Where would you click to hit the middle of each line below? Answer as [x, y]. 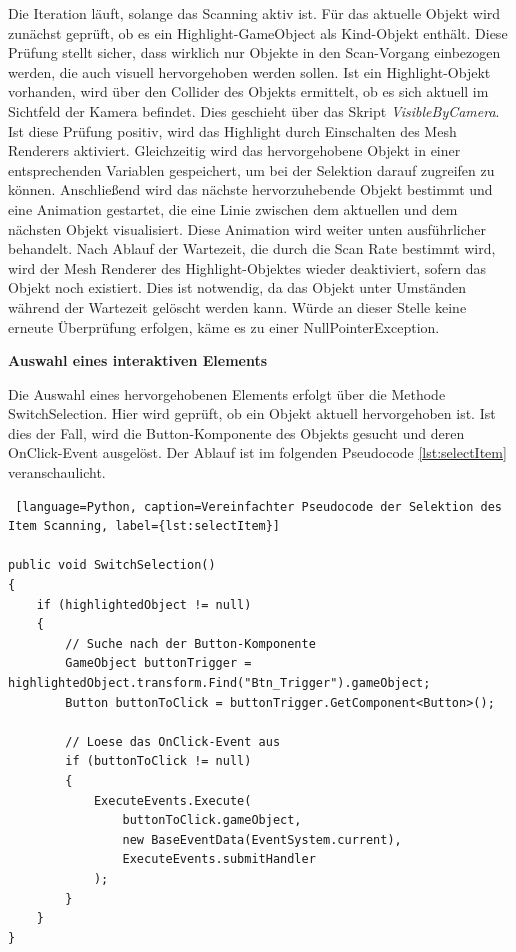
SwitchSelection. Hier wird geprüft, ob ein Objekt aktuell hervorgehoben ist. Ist [252, 413]
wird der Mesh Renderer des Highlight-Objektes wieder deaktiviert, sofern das [247, 267]
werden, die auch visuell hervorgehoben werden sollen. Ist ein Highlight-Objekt [249, 71]
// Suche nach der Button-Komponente [190, 643]
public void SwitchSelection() [112, 565]
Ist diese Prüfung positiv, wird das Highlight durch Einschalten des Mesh [232, 130]
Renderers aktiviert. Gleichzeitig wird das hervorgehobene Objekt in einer [234, 150]
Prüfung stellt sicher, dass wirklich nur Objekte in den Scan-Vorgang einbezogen [254, 52]
